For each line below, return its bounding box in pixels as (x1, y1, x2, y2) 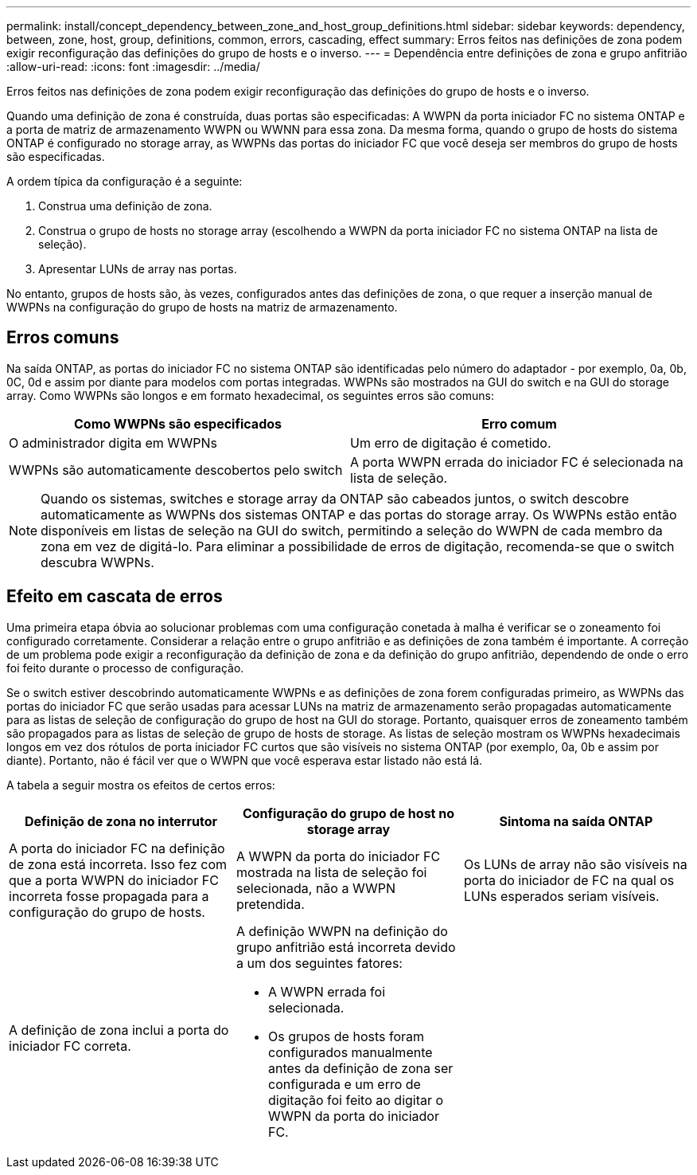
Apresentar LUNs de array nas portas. (38, 262, 237, 276)
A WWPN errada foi (267, 983, 386, 1000)
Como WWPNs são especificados (74, 415, 282, 432)
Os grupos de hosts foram (267, 1028, 425, 1044)
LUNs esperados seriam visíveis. (463, 887, 660, 904)
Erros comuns (6, 327, 119, 348)
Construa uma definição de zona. (38, 199, 212, 213)
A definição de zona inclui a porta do (9, 1021, 229, 1038)
